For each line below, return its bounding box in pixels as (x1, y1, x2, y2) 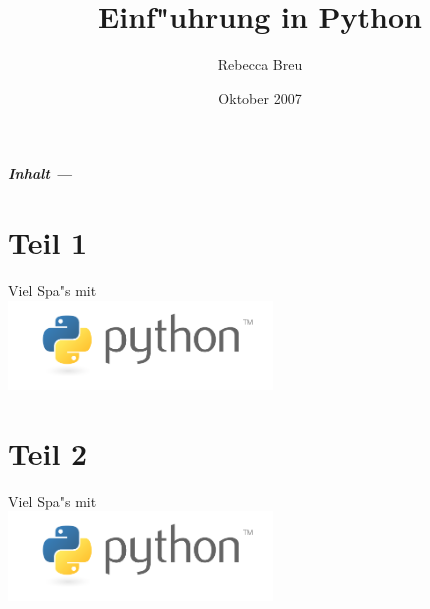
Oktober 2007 (218, 87, 302, 108)
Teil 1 (8, 222, 88, 263)
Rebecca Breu (217, 54, 303, 75)
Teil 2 (8, 432, 88, 473)
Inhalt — (8, 163, 73, 184)
